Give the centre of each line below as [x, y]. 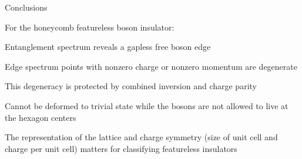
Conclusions [26, 7]
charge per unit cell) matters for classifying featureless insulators [121, 148]
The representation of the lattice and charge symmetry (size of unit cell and [141, 137]
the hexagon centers [41, 117]
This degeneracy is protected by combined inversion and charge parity [131, 86]
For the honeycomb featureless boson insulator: [90, 27]
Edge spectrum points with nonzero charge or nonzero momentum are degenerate [151, 66]
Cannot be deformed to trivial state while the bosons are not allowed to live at [147, 105]
